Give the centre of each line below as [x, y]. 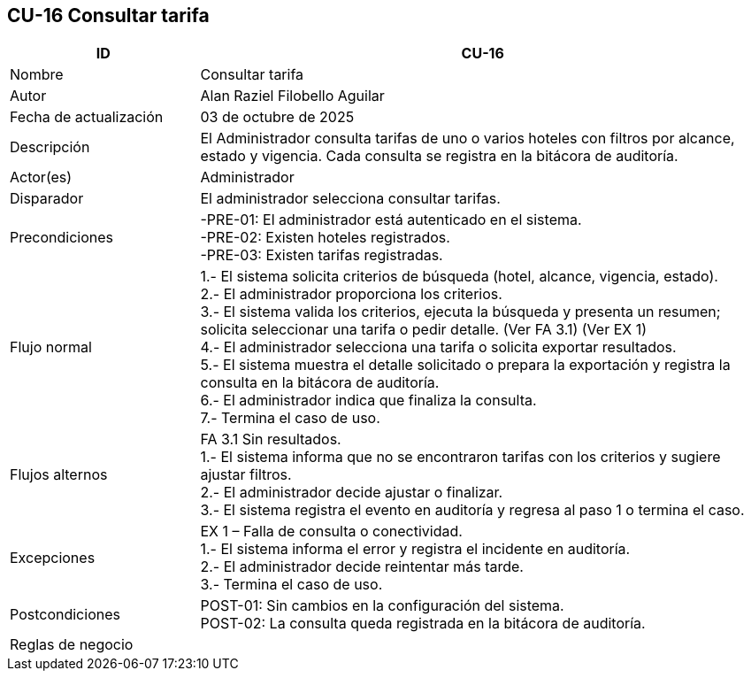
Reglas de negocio [72, 645]
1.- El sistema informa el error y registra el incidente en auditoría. [415, 549]
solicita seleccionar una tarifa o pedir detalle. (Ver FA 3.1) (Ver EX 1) [424, 330]
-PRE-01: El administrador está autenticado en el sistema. [391, 220]
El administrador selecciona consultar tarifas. [350, 199]
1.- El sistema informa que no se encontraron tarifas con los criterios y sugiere [460, 457]
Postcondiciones [65, 615]
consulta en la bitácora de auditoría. [320, 383]
